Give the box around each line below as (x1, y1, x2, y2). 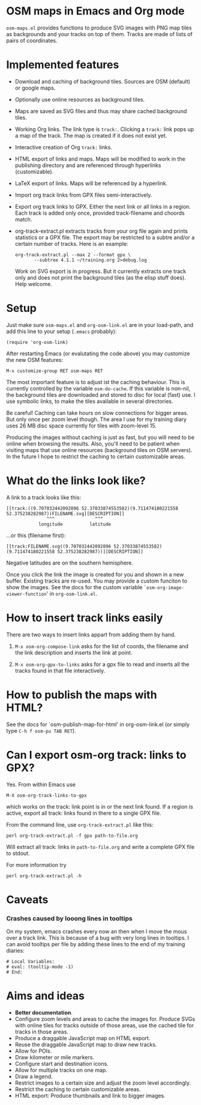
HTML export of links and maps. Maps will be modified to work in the (14, 155, 186, 162)
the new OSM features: (6, 356, 64, 363)
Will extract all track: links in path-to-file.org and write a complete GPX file (6, 843, 195, 850)
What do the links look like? (6, 474, 146, 488)
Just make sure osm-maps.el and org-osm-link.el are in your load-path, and (6, 321, 194, 328)
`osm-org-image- (143, 584, 185, 590)
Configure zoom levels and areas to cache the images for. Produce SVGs (14, 1015, 196, 1023)
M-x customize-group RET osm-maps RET (6, 368, 103, 374)
